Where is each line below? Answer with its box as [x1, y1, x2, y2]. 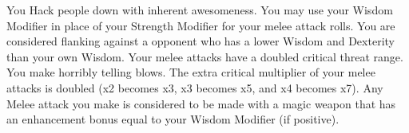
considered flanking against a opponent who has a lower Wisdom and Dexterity [6, 33, 395, 49]
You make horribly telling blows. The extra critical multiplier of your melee [6, 64, 375, 80]
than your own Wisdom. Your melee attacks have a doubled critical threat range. [6, 48, 403, 65]
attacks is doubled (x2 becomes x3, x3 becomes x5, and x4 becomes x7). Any [6, 79, 383, 96]
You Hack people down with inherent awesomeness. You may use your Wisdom [6, 2, 393, 18]
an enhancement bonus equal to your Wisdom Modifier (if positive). [6, 111, 340, 127]
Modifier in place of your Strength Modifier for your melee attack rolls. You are [6, 17, 395, 33]
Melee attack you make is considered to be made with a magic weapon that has [6, 95, 396, 111]
